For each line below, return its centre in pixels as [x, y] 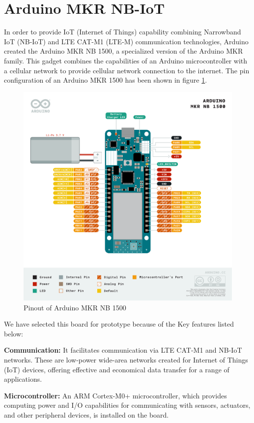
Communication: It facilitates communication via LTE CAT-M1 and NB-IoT [123, 350]
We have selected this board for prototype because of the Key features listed [119, 324]
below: [14, 333]
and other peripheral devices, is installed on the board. [86, 415]
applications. [23, 379]
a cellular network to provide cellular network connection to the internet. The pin [127, 70]
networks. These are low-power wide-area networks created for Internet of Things [126, 360]
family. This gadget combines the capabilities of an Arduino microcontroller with [126, 60]
